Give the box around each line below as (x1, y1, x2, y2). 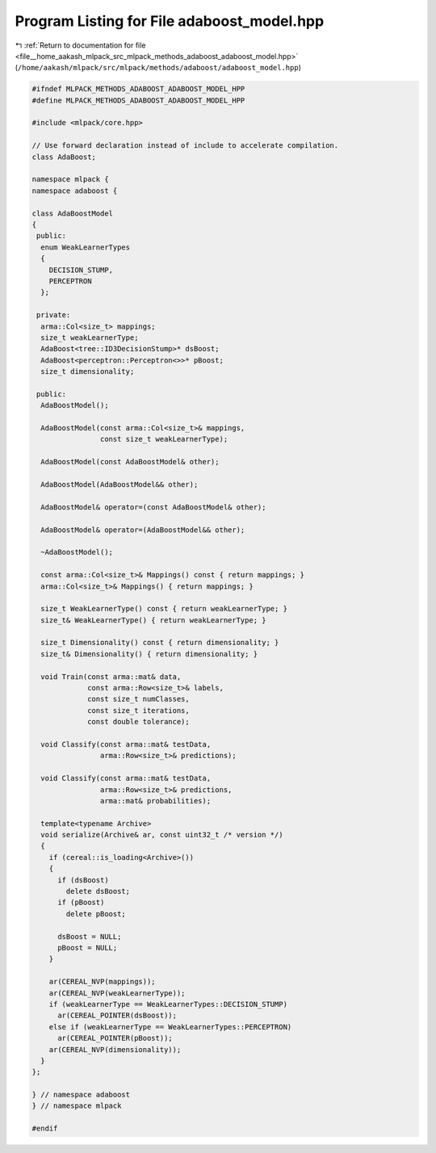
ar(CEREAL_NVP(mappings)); (48, 977, 157, 987)
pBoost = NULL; (57, 943, 118, 952)
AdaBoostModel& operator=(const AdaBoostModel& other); (40, 502, 266, 512)
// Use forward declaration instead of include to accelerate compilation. (31, 141, 339, 150)
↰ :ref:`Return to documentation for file (15, 40, 146, 50)
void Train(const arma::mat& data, (40, 672, 182, 681)
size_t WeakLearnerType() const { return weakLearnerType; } (40, 604, 288, 614)
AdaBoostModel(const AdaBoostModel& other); (40, 457, 220, 467)
